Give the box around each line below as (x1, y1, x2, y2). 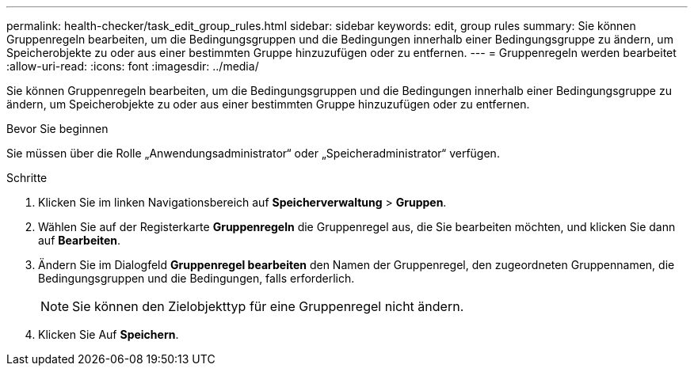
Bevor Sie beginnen (6, 122, 109, 135)
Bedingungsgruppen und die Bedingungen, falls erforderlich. (38, 271, 355, 285)
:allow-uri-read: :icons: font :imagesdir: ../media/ (6, 59, 259, 73)
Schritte (6, 171, 48, 184)
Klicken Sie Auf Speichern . (38, 328, 179, 341)
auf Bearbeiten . (38, 233, 121, 247)
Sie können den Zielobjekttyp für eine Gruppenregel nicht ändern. (72, 298, 464, 314)
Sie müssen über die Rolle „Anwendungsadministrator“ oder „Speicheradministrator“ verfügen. (6, 146, 500, 160)
